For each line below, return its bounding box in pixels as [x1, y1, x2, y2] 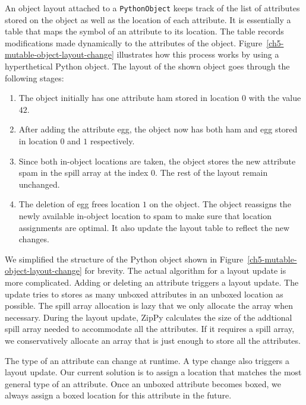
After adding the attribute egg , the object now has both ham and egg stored [18, 123, 298, 135]
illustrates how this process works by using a [116, 48, 279, 61]
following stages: [5, 71, 64, 84]
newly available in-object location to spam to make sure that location [18, 209, 272, 222]
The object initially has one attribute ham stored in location [18, 91, 239, 104]
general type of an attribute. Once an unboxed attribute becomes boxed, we [5, 377, 281, 390]
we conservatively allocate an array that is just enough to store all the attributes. [5, 334, 301, 346]
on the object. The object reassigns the [149, 198, 291, 210]
